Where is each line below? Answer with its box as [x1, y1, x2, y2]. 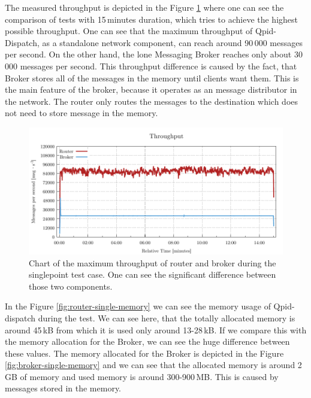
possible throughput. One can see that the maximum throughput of [5, 25, 253, 37]
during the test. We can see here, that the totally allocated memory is [38, 311, 295, 324]
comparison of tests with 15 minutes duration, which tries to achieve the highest [5, 13, 298, 25]
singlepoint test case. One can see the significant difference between [29, 268, 276, 281]
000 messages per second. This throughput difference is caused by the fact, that [5, 59, 297, 72]
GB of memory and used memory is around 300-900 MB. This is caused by [5, 370, 279, 382]
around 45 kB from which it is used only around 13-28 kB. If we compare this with [5, 323, 307, 336]
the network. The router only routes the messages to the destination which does [5, 95, 298, 107]
